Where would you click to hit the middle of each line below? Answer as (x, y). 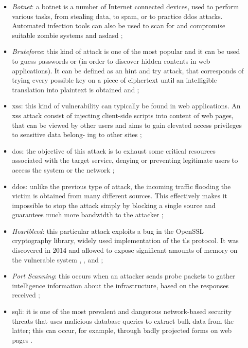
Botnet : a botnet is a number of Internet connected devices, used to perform (125, 6)
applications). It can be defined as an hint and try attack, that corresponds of (128, 70)
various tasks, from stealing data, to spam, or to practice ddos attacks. (117, 16)
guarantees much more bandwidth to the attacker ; (88, 215)
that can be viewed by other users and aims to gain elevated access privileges (127, 125)
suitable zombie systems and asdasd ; (67, 35)
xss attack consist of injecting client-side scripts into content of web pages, (123, 115)
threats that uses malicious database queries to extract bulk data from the (123, 321)
